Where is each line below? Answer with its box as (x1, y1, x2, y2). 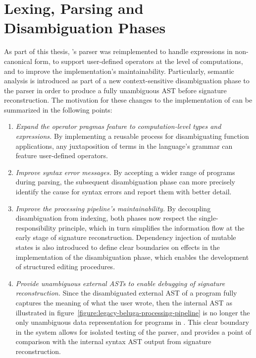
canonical (4, 56, 32, 66)
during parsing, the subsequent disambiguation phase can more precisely (15, 177, 235, 187)
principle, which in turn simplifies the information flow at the (58, 222, 245, 233)
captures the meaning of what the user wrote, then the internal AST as (15, 297, 232, 307)
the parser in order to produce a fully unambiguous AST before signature (4, 85, 227, 95)
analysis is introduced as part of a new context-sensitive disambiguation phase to (4, 75, 250, 86)
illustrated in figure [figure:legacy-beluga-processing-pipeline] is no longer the (15, 307, 250, 317)
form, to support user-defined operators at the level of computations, (34, 56, 243, 66)
